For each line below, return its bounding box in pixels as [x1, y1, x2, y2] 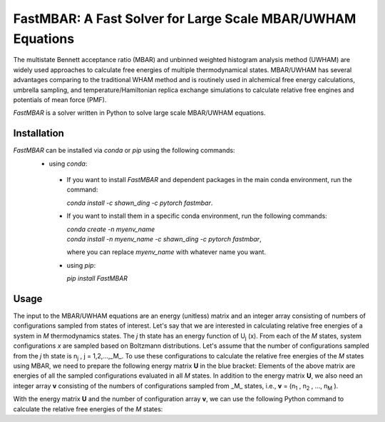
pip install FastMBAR [66, 274, 128, 283]
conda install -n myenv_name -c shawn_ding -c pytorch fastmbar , [66, 234, 262, 243]
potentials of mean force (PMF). [13, 95, 107, 104]
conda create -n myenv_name [66, 225, 155, 233]
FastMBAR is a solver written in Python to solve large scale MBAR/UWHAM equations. [13, 109, 267, 117]
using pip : [66, 261, 96, 269]
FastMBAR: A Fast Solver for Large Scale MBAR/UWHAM [13, 11, 356, 26]
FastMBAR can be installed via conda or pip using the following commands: [13, 146, 235, 155]
